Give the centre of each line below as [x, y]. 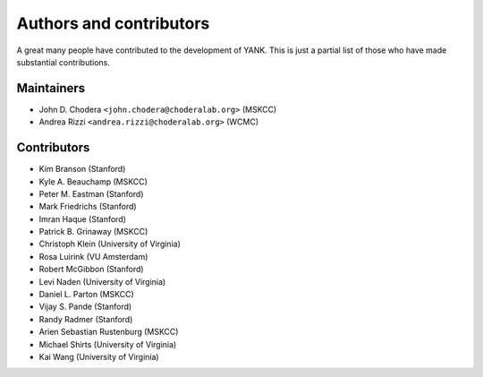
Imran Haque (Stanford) [83, 218]
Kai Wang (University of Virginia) [99, 357]
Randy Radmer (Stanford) [86, 319]
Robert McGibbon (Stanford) [91, 270]
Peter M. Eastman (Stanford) [91, 193]
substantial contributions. [64, 62]
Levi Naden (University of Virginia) [102, 281]
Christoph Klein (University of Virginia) [110, 244]
